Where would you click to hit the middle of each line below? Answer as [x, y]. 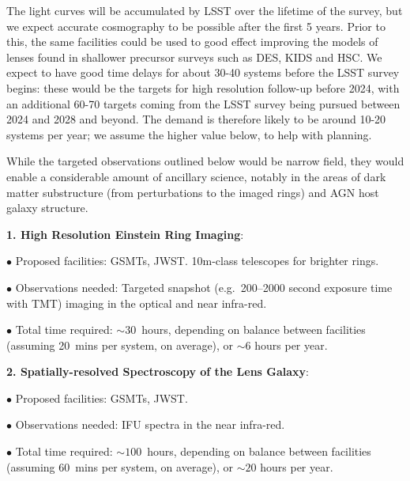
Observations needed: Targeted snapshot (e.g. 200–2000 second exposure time [204, 287]
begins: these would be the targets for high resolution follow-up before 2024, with [203, 87]
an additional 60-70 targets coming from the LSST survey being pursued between [203, 103]
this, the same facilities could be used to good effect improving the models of [192, 42]
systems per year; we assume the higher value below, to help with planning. [189, 134]
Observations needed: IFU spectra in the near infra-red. [150, 424]
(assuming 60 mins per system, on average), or [120, 466]
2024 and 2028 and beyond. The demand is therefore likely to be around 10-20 [196, 119]
